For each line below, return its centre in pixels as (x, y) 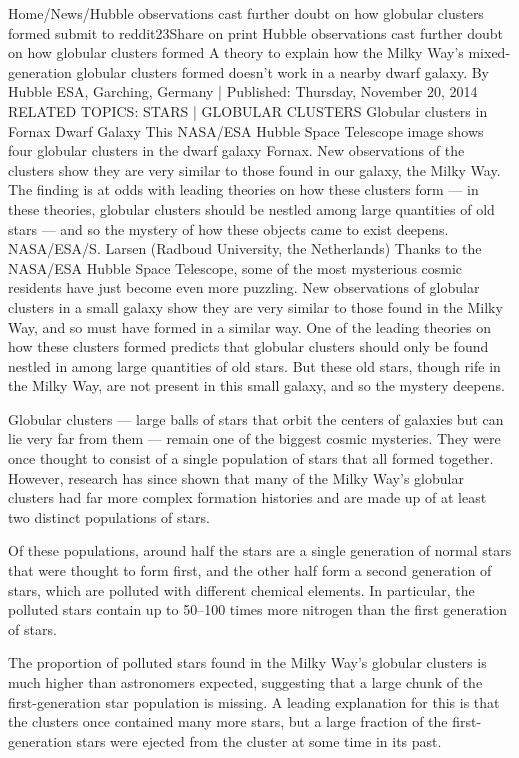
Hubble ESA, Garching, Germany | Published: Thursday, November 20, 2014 (243, 91)
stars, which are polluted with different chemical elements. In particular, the (241, 589)
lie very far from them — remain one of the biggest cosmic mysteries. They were (254, 438)
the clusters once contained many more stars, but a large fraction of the (228, 721)
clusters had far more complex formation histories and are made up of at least (247, 497)
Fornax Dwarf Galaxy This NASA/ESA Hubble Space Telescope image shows (246, 130)
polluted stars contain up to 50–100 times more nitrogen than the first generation (258, 609)
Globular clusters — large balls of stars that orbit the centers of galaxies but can (256, 418)
